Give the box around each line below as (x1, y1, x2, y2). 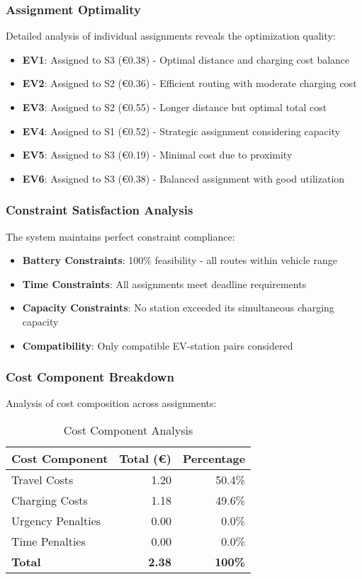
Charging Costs (11, 491, 88, 508)
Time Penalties (11, 532, 86, 549)
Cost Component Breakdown (6, 368, 174, 386)
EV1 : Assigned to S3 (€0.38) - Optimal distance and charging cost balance (22, 52, 350, 67)
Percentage (182, 449, 246, 466)
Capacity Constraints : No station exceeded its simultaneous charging (22, 300, 334, 315)
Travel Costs (11, 471, 74, 488)
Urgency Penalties (11, 512, 101, 529)
